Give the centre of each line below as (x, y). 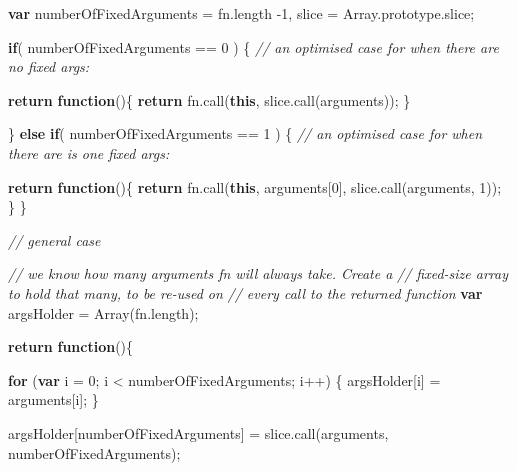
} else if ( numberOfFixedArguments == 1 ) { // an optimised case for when (245, 133)
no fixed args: (49, 66)
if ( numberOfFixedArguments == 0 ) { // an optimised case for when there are (253, 46)
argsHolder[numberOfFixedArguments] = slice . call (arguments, (198, 432)
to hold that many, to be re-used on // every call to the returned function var (245, 292)
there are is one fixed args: (89, 152)
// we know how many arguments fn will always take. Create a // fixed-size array (258, 273)
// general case (54, 239)
